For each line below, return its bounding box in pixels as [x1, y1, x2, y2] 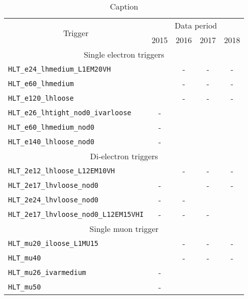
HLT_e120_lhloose [8, 94, 74, 102]
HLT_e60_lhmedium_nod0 [8, 123, 94, 131]
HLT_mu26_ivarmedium [8, 268, 86, 276]
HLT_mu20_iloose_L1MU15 [8, 239, 99, 247]
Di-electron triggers [90, 150, 158, 162]
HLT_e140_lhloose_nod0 [8, 137, 94, 146]
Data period [174, 20, 217, 31]
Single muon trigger [89, 223, 159, 234]
